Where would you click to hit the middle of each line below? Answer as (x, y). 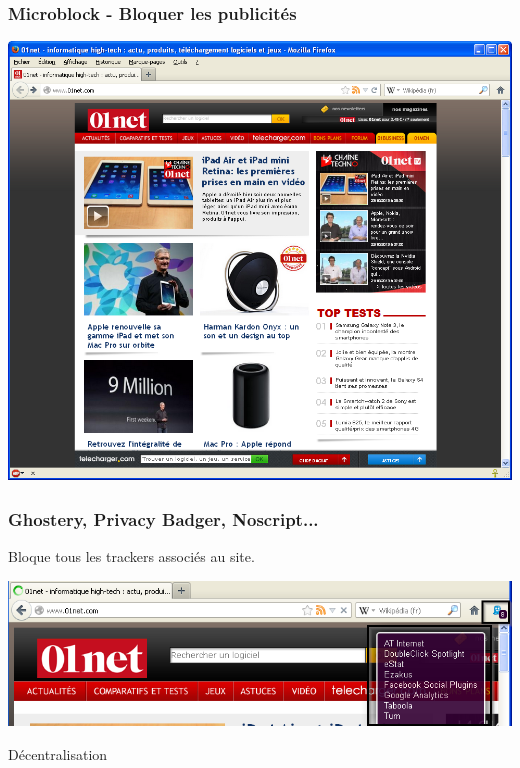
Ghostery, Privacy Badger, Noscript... (163, 518)
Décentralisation (58, 753)
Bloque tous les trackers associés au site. (131, 555)
